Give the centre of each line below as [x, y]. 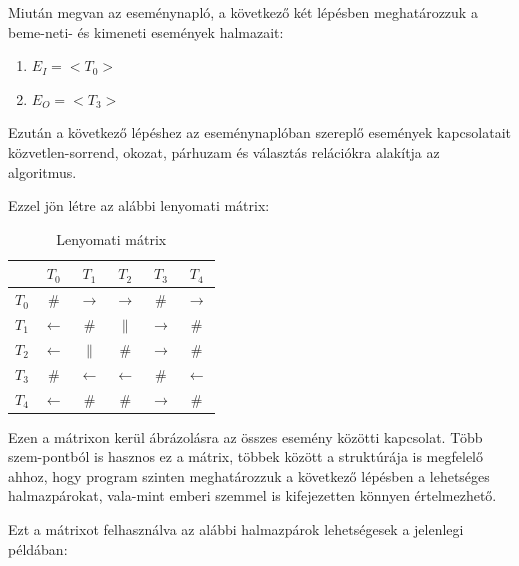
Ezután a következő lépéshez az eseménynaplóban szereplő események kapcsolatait [259, 132]
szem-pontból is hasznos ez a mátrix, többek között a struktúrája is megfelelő [245, 456]
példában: [38, 548]
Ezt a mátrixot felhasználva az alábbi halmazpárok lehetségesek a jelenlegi [236, 529]
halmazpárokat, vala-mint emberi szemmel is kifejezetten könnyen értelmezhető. [252, 495]
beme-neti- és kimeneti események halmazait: [146, 31]
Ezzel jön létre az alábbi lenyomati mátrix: [139, 205]
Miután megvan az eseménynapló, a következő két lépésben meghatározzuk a [243, 12]
